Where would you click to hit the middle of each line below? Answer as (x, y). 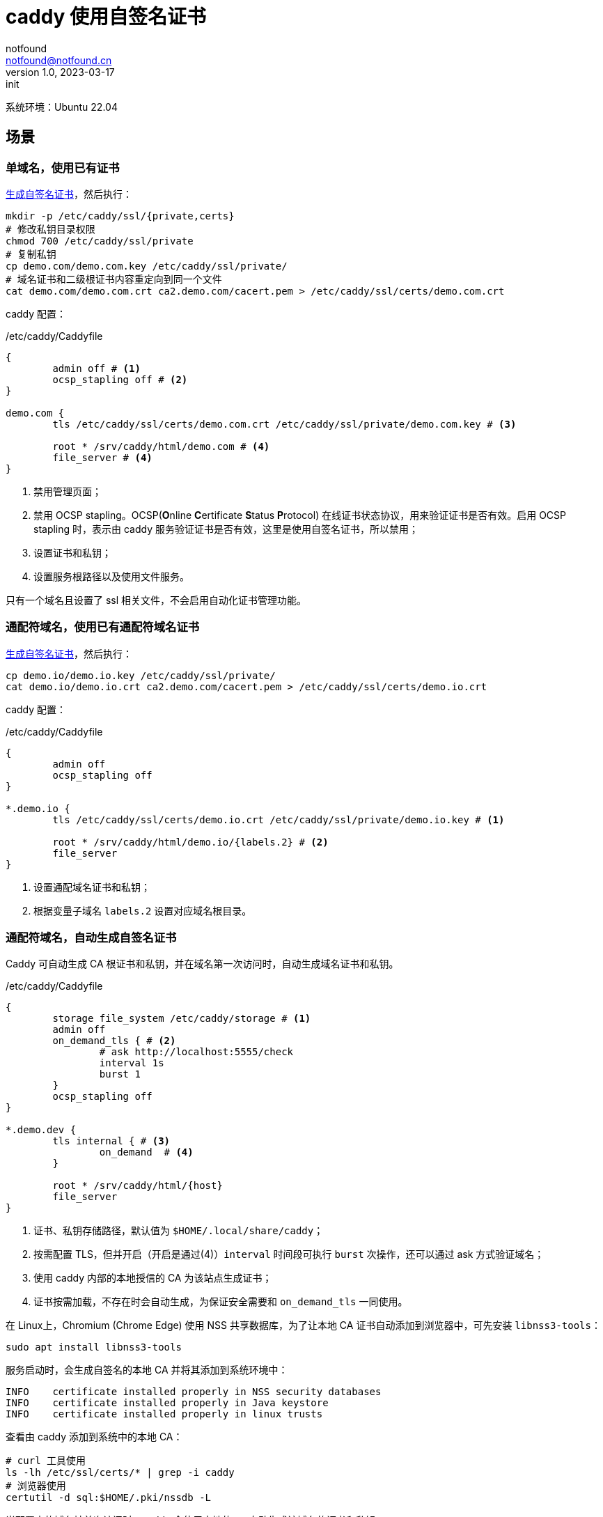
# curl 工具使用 (46, 1461)
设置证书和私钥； (72, 552)
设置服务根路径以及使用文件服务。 (111, 576)
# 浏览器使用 (36, 1486)
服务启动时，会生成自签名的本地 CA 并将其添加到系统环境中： (147, 1370)
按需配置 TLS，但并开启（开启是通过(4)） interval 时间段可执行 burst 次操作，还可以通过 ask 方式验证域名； (289, 1254)
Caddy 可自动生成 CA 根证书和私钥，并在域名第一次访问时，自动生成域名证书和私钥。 (202, 964)
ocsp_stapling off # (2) (120, 379)
